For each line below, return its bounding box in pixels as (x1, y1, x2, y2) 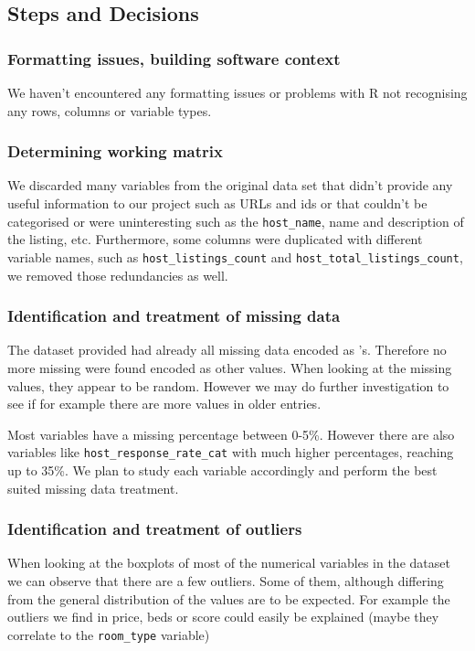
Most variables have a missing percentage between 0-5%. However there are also (7, 424, 455, 443)
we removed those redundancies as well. (7, 265, 228, 284)
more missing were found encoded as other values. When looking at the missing (7, 358, 452, 377)
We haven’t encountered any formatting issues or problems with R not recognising (7, 83, 468, 101)
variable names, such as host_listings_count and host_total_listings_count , (7, 247, 463, 266)
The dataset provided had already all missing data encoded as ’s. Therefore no (7, 340, 447, 359)
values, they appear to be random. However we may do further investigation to (7, 376, 449, 395)
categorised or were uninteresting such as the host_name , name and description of (7, 211, 464, 230)
